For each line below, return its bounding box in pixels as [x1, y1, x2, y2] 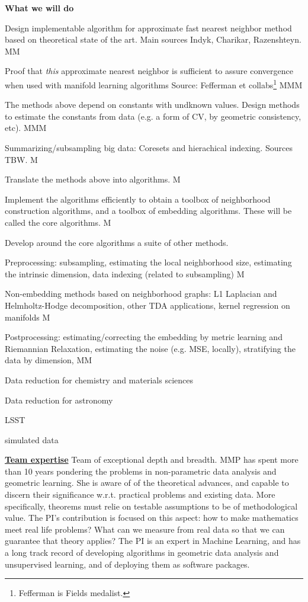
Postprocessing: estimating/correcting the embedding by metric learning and [5, 331, 283, 343]
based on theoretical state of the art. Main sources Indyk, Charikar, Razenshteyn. [5, 33, 301, 46]
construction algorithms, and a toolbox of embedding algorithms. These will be [5, 204, 292, 217]
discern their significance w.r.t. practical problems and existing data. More [5, 488, 275, 501]
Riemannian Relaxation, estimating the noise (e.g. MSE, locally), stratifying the [5, 342, 296, 354]
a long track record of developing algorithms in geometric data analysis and [5, 546, 279, 559]
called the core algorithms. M [5, 216, 111, 228]
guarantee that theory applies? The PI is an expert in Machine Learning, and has [5, 534, 301, 547]
